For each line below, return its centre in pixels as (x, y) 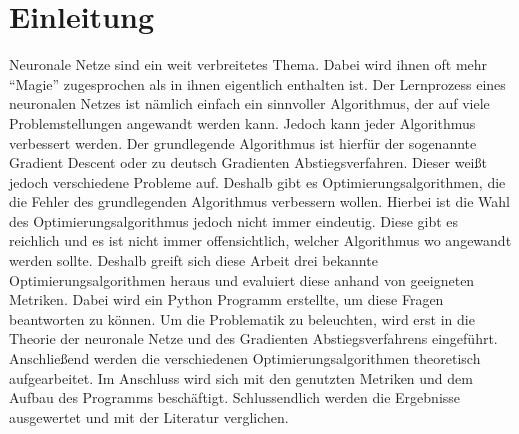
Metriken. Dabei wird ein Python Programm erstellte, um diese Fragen (226, 299)
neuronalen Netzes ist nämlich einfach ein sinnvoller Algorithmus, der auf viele (249, 103)
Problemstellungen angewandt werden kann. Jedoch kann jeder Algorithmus (242, 122)
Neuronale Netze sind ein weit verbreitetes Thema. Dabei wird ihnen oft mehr (248, 64)
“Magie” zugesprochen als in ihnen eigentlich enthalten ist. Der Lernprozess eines (257, 83)
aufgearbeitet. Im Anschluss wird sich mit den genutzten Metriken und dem (241, 377)
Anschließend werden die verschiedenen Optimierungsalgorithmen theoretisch (245, 358)
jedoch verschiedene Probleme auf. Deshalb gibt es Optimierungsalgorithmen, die (257, 181)
